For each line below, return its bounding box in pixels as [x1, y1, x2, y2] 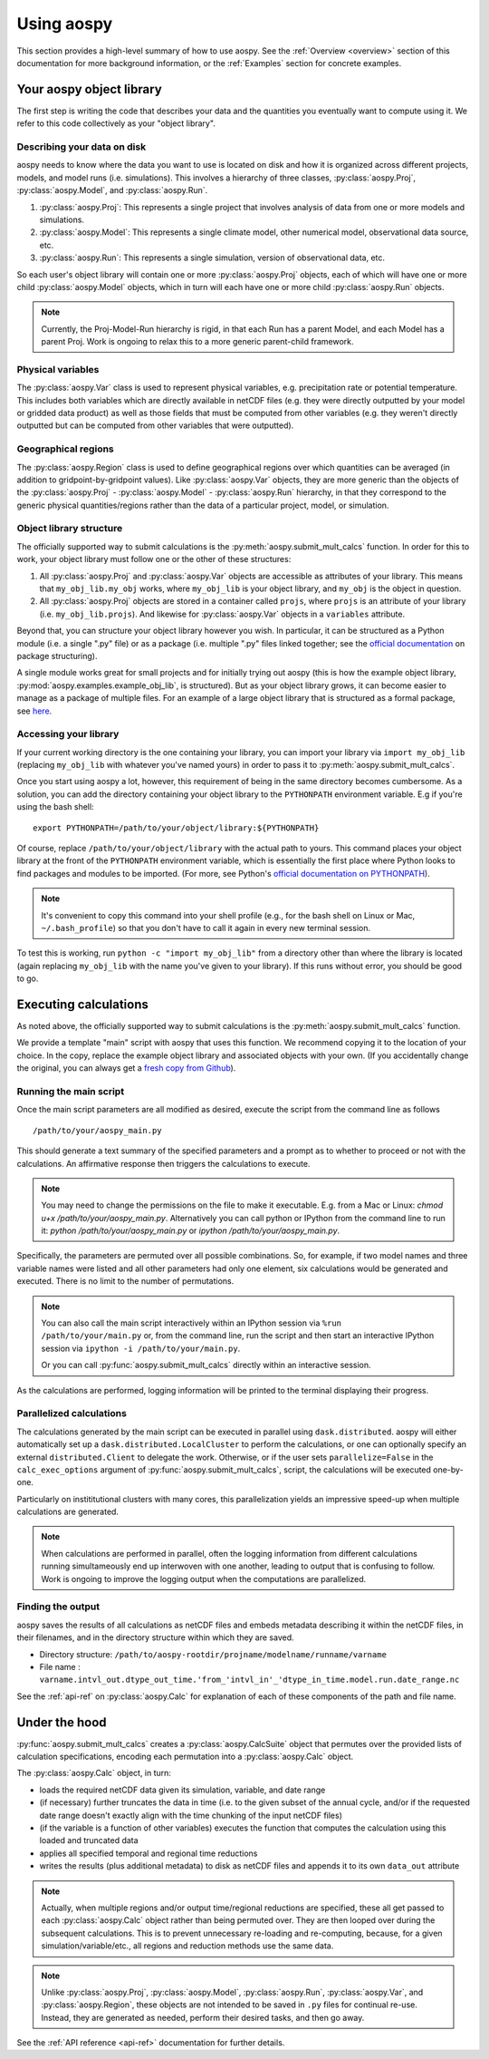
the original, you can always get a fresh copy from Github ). [16, 1063, 236, 1073]
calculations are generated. [16, 1506, 120, 1518]
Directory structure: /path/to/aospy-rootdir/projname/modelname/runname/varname [39, 1648, 387, 1659]
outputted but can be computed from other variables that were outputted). [16, 420, 294, 431]
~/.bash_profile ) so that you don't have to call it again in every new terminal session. [41, 922, 371, 933]
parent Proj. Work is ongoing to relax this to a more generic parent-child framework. [41, 336, 354, 347]
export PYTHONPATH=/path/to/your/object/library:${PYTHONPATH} [33, 822, 320, 833]
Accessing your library [16, 728, 120, 741]
